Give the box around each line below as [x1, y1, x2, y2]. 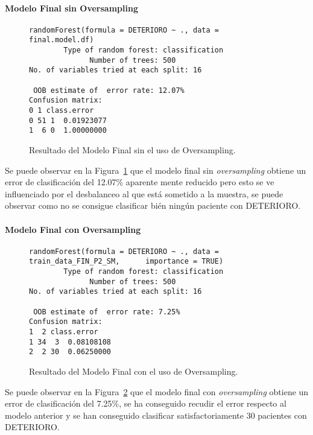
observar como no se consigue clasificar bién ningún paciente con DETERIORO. [5, 199, 301, 212]
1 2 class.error [29, 328, 98, 337]
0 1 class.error [29, 106, 94, 115]
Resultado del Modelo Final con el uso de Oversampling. [29, 365, 238, 377]
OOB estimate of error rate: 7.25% [33, 307, 180, 316]
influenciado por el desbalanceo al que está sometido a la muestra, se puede [5, 187, 283, 200]
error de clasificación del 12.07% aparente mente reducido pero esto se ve [5, 176, 274, 188]
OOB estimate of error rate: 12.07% [33, 86, 185, 95]
